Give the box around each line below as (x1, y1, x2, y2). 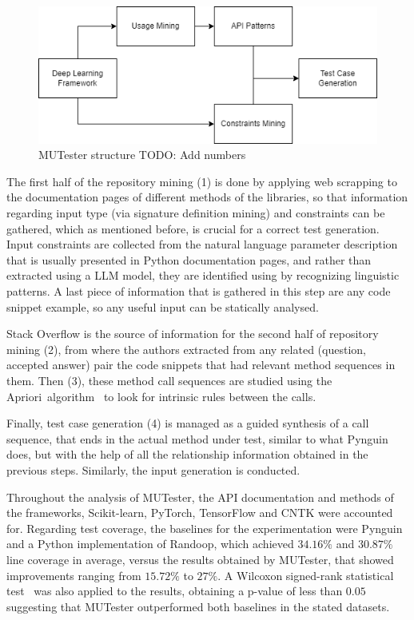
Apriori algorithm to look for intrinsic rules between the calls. (6, 387, 316, 404)
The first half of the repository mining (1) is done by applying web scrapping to (6, 173, 397, 189)
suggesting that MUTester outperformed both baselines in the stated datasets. (6, 598, 390, 614)
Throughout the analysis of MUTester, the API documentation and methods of (6, 488, 394, 505)
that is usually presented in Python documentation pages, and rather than (6, 251, 372, 268)
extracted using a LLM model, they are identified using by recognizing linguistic (6, 267, 400, 284)
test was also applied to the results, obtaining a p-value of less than (6, 582, 343, 599)
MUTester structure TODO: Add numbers (38, 146, 246, 163)
